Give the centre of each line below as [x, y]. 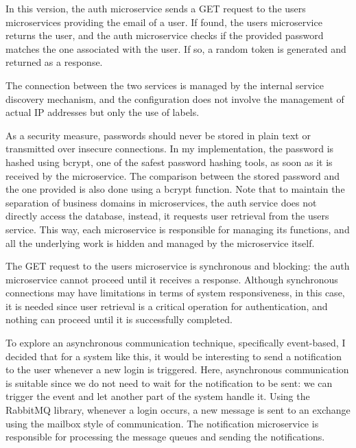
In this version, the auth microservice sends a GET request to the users [156, 8]
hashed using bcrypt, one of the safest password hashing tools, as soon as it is [169, 162]
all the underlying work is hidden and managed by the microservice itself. [160, 243]
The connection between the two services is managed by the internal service [165, 85]
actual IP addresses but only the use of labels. [103, 112]
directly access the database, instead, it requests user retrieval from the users [167, 216]
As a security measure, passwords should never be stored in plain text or [158, 135]
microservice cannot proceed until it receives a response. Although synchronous [172, 279]
